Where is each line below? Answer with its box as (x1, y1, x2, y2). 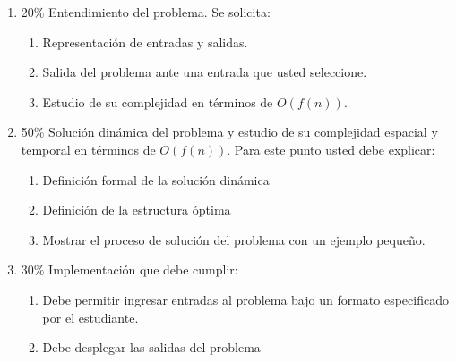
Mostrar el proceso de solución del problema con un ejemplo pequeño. (42, 230, 426, 248)
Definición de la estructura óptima (42, 200, 231, 219)
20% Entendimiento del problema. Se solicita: (21, 3, 271, 21)
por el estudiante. (42, 307, 139, 326)
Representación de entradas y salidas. (42, 32, 248, 51)
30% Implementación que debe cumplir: (21, 260, 238, 279)
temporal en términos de (21, 139, 156, 158)
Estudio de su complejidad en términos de (42, 92, 273, 111)
